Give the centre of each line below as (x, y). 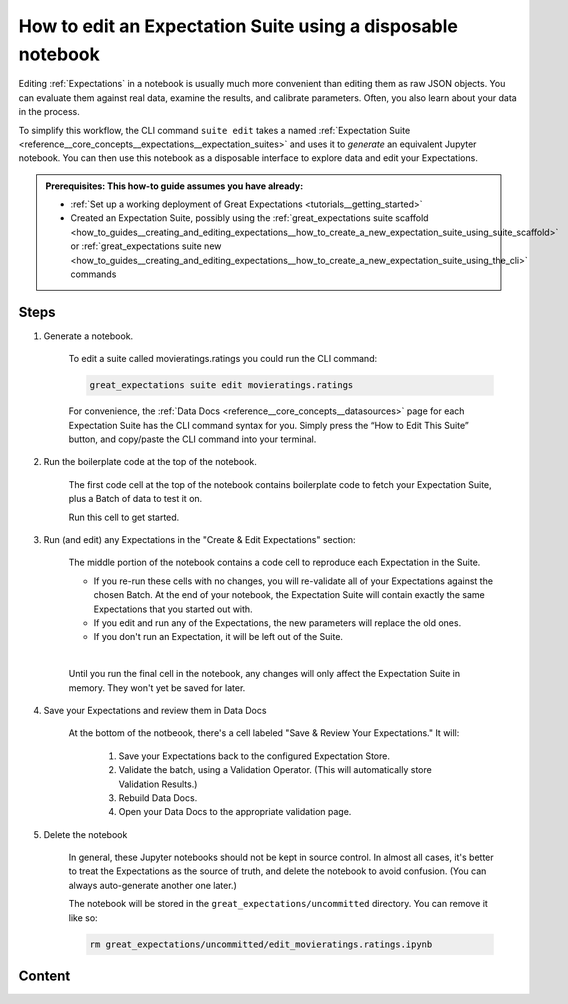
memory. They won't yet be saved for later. (157, 687)
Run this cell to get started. (124, 517)
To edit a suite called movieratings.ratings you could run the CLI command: (223, 359)
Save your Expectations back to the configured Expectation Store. (254, 756)
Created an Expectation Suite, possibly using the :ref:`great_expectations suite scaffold (249, 218)
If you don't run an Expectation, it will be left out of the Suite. (218, 637)
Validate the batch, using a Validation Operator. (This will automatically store (275, 770)
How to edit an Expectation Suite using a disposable (238, 26)
